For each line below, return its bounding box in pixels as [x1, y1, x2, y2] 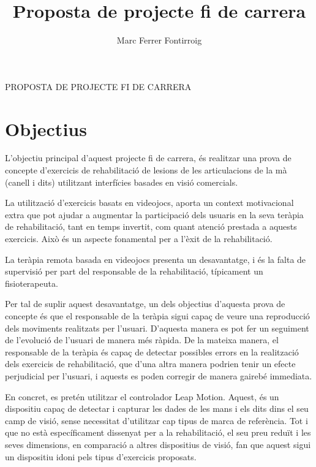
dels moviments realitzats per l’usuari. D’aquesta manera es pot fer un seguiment [5, 321, 309, 334]
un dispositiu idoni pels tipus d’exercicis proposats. [5, 450, 197, 463]
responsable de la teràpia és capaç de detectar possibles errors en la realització [5, 345, 299, 358]
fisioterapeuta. [5, 276, 58, 289]
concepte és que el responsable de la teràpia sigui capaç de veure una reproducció [5, 309, 310, 322]
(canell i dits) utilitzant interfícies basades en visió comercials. [5, 175, 238, 188]
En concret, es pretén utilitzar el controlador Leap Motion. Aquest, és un [5, 390, 279, 403]
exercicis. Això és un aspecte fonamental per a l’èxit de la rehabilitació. [5, 232, 273, 245]
